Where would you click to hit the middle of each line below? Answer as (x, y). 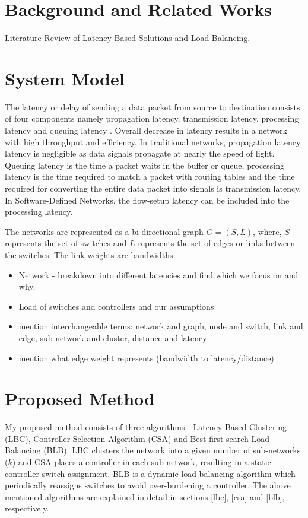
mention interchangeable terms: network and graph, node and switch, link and (161, 326)
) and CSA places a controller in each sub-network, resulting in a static (142, 462)
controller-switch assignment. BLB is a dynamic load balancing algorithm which (150, 473)
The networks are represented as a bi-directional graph (104, 231)
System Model (65, 78)
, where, (267, 231)
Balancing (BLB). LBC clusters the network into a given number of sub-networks (153, 450)
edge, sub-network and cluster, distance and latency (113, 337)
